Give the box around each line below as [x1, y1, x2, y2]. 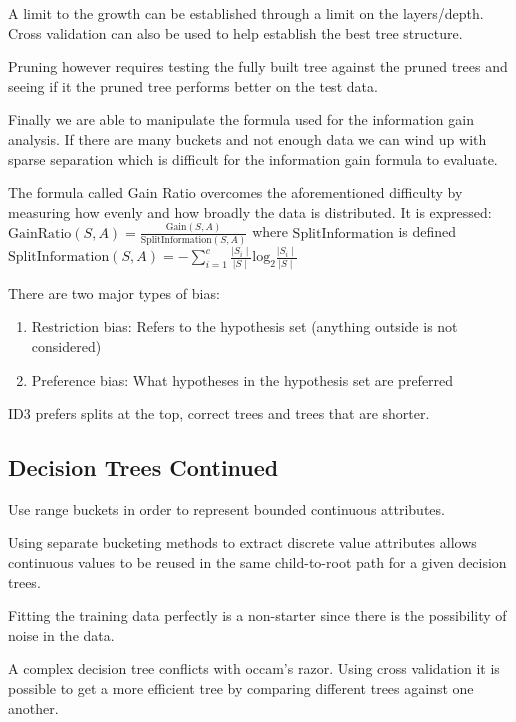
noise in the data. [8, 624, 115, 645]
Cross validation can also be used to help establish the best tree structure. [8, 22, 463, 43]
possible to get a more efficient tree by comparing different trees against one [8, 678, 474, 699]
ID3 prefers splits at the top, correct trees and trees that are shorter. [8, 403, 430, 424]
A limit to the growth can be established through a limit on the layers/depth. [8, 3, 484, 23]
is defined [398, 221, 457, 242]
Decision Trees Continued [8, 452, 279, 483]
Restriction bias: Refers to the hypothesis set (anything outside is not [31, 316, 458, 337]
